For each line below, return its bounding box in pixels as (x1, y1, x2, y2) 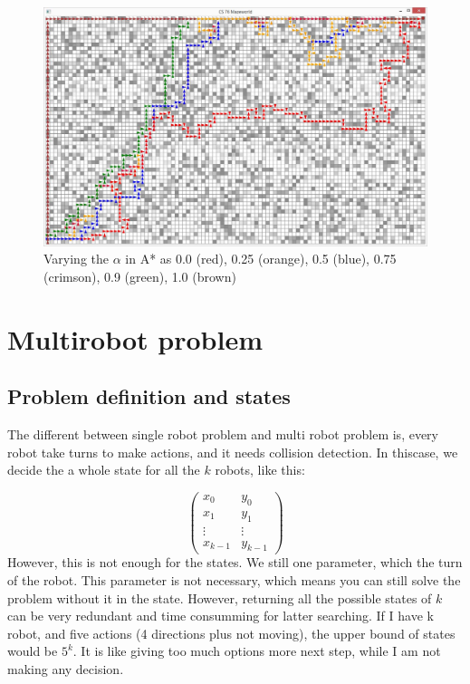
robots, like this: (215, 460, 305, 479)
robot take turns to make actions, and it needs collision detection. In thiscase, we (7, 442, 458, 461)
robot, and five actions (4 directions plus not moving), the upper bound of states (7, 623, 456, 642)
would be (7, 641, 58, 660)
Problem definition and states (7, 382, 291, 410)
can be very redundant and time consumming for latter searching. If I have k (7, 606, 434, 625)
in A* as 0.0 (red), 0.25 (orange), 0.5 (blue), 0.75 (125, 249, 397, 268)
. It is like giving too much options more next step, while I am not (72, 641, 441, 660)
